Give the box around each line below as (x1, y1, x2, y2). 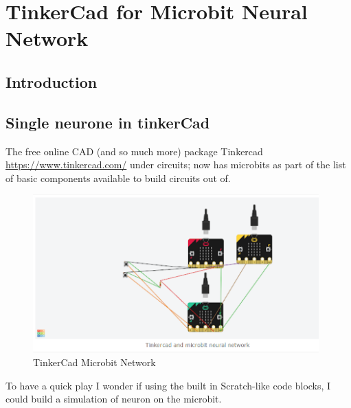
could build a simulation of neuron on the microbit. (5, 392, 222, 406)
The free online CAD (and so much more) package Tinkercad (5, 144, 263, 158)
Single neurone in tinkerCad (5, 111, 210, 133)
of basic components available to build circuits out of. (5, 170, 231, 185)
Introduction (5, 71, 98, 92)
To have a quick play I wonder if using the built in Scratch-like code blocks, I (5, 378, 331, 392)
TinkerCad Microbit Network (33, 354, 156, 369)
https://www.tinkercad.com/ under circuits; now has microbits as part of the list (5, 157, 346, 172)
